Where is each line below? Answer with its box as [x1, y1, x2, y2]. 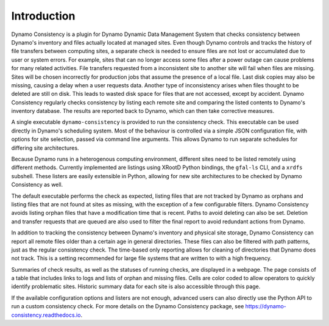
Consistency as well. [11, 181, 63, 189]
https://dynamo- [245, 303, 286, 310]
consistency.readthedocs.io [11, 311, 81, 319]
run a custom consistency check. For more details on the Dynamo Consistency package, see [11, 303, 244, 310]
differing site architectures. [11, 144, 79, 151]
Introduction [11, 9, 76, 23]
